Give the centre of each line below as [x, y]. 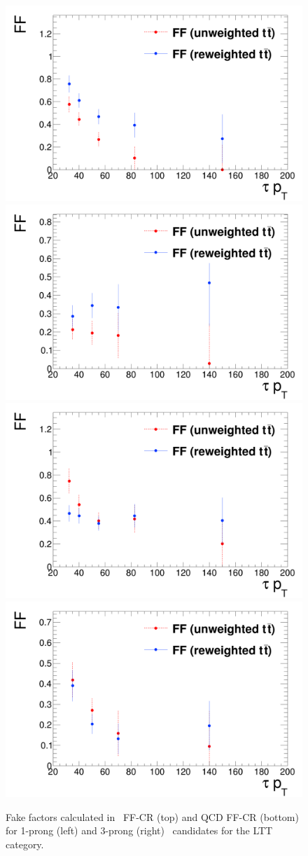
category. [25, 844]
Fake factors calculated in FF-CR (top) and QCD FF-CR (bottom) [152, 816]
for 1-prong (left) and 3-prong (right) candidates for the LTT [139, 830]
